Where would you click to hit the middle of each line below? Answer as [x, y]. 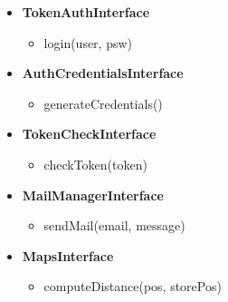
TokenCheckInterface [89, 134]
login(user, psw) [88, 42]
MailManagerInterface [93, 195]
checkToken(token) [95, 164]
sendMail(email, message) [114, 225]
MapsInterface [68, 255]
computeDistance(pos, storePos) [133, 286]
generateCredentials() [103, 103]
